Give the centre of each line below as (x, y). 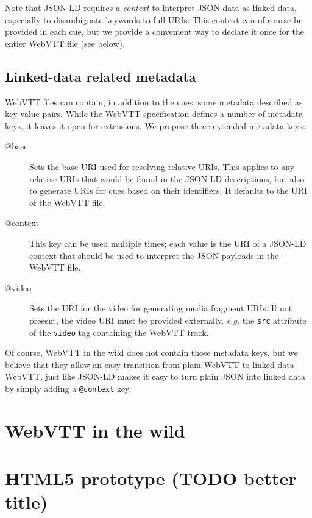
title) (27, 502)
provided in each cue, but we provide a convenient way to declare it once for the (154, 31)
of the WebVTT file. (67, 202)
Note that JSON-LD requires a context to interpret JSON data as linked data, (151, 7)
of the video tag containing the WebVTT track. (119, 332)
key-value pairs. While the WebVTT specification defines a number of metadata (154, 114)
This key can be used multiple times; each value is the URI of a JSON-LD (168, 243)
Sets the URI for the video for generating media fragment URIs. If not (161, 308)
